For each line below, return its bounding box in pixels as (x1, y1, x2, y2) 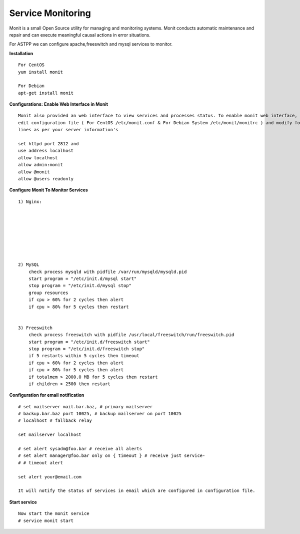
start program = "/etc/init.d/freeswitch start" (28, 339, 150, 345)
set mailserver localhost (18, 432, 82, 438)
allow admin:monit (18, 162, 63, 168)
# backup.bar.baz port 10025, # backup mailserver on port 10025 (18, 411, 182, 417)
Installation (9, 50, 33, 56)
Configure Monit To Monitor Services (9, 187, 88, 193)
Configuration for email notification (9, 392, 84, 398)
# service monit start (18, 517, 74, 523)
